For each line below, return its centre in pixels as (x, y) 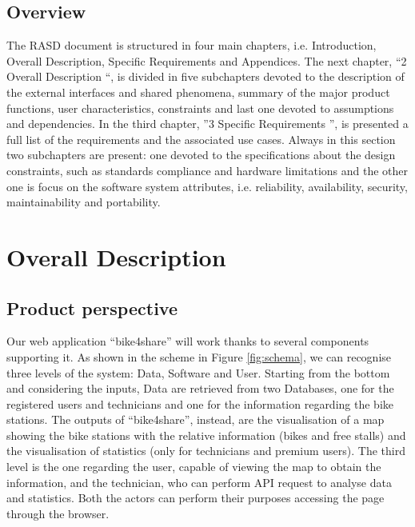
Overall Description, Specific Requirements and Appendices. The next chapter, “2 (207, 60)
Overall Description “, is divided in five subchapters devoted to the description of (206, 76)
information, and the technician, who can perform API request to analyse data (199, 482)
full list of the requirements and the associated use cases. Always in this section (201, 139)
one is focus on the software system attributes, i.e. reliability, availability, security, (207, 186)
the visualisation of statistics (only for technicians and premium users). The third (206, 451)
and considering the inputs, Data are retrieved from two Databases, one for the (200, 388)
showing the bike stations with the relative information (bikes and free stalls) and (206, 435)
